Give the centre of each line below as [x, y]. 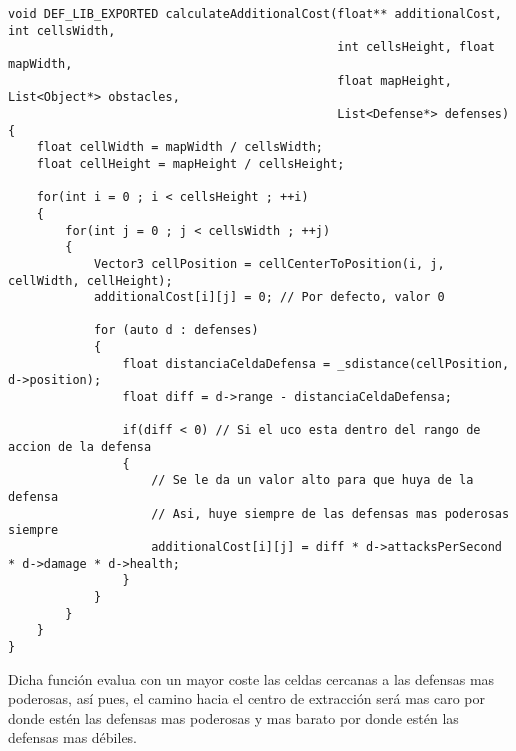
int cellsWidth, [62, 30]
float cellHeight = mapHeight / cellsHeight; [190, 163]
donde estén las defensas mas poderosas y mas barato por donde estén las [233, 717]
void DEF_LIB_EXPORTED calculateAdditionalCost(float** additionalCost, [255, 14]
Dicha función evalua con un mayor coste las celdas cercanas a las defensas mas [251, 678]
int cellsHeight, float [416, 47]
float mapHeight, [394, 80]
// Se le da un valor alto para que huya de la [312, 480]
